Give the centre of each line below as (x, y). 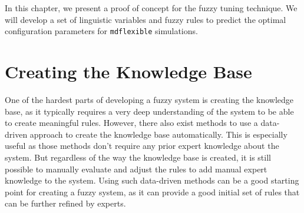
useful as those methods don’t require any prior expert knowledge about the (142, 146)
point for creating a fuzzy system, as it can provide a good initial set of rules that (152, 192)
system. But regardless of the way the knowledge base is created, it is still (138, 157)
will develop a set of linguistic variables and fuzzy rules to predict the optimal (146, 19)
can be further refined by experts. (65, 203)
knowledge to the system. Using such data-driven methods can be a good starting (152, 180)
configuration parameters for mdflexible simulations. (101, 31)
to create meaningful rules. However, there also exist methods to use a (131, 123)
